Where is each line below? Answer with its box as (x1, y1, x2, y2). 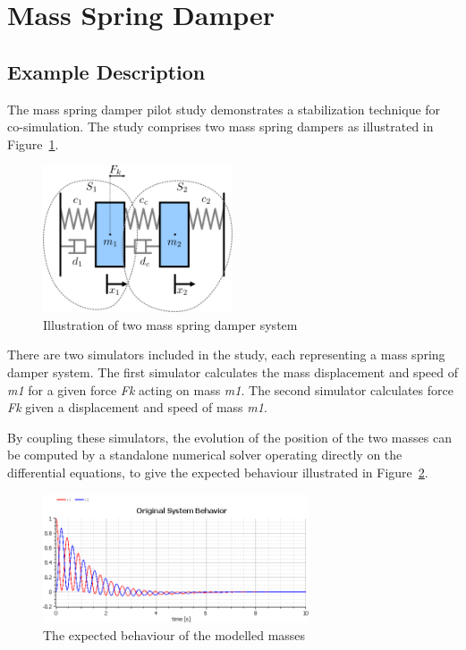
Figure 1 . (7, 134, 59, 153)
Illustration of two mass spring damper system (43, 315, 298, 333)
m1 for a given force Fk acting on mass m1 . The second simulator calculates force (7, 380, 453, 399)
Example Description (7, 57, 206, 85)
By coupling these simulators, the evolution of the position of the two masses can (7, 427, 452, 446)
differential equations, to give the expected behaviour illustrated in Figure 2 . (7, 462, 428, 481)
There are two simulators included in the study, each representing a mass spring (7, 345, 445, 364)
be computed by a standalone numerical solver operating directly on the (7, 445, 402, 464)
